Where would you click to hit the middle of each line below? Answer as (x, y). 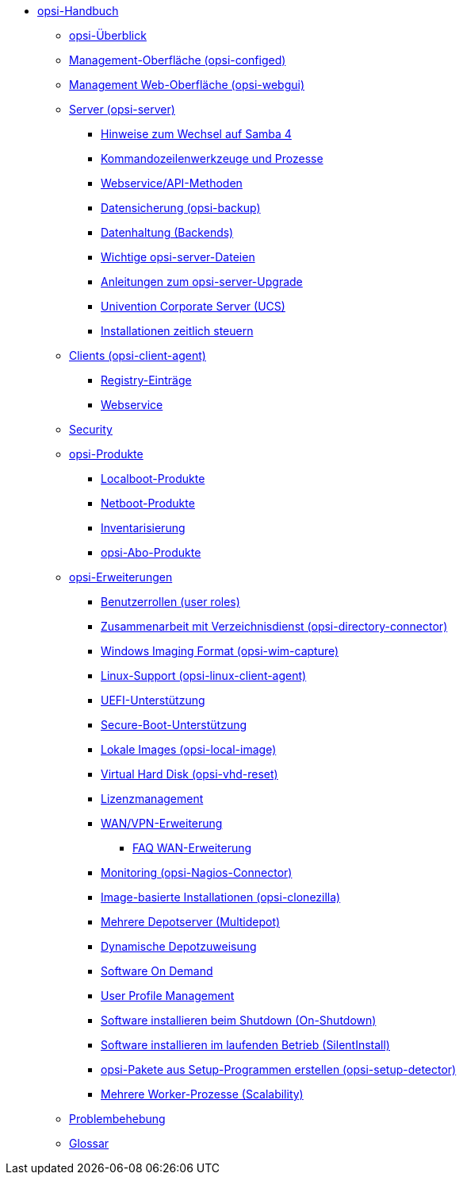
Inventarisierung (143, 528)
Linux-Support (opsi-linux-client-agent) (204, 675)
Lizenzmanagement (152, 799)
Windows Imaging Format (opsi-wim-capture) (220, 651)
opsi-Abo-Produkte (151, 552)
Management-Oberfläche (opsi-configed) (178, 60)
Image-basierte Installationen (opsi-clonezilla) (221, 897)
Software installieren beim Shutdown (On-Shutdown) (239, 1020)
